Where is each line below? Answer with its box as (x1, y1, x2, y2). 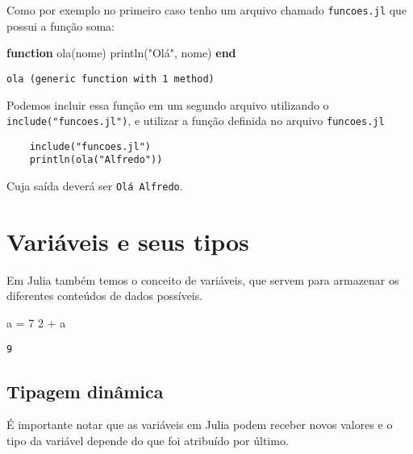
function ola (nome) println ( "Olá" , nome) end (6, 44, 236, 61)
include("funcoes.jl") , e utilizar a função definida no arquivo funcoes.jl (6, 112, 385, 129)
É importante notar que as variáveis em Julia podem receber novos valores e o (6, 416, 393, 433)
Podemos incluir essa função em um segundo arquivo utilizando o (6, 96, 329, 113)
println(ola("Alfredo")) (29, 154, 163, 166)
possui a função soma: (6, 17, 115, 34)
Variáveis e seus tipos (6, 224, 249, 257)
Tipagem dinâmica (6, 378, 164, 403)
